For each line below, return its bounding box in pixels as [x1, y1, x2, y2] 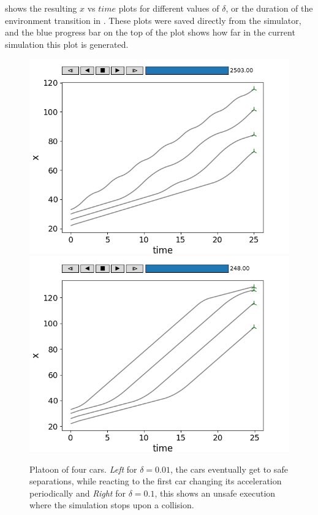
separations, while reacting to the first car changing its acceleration [29, 475, 282, 487]
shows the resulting [5, 2, 77, 14]
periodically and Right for [29, 486, 126, 499]
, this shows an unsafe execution [154, 486, 276, 499]
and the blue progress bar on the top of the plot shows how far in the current [5, 26, 295, 39]
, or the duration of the [225, 2, 313, 14]
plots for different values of [118, 2, 219, 14]
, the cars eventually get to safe [170, 462, 288, 475]
